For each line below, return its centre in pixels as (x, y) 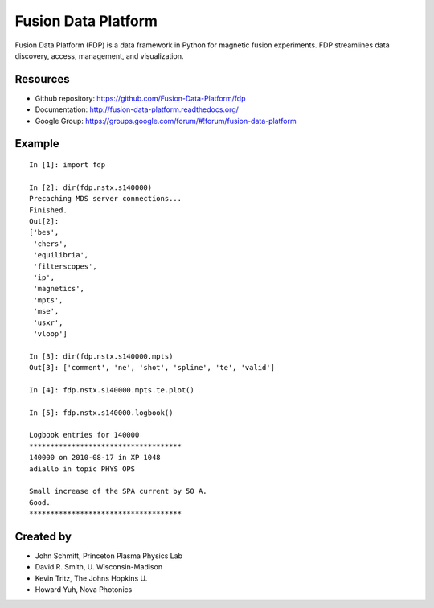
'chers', (50, 244)
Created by (43, 536)
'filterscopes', (65, 266)
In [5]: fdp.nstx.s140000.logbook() (101, 413)
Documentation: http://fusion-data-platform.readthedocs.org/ (137, 109)
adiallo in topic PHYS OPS (82, 469)
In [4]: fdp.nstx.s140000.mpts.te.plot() (112, 390)
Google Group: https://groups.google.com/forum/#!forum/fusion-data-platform (166, 121)
